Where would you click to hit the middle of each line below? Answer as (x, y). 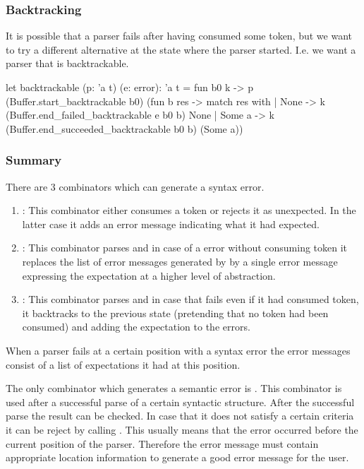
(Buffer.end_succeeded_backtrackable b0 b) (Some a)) (125, 128)
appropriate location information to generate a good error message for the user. (177, 457)
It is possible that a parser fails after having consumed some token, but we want (179, 36)
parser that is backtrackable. (67, 63)
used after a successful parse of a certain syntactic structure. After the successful (180, 402)
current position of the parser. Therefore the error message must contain (162, 443)
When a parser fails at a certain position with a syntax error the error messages (178, 350)
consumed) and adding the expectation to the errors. (136, 327)
